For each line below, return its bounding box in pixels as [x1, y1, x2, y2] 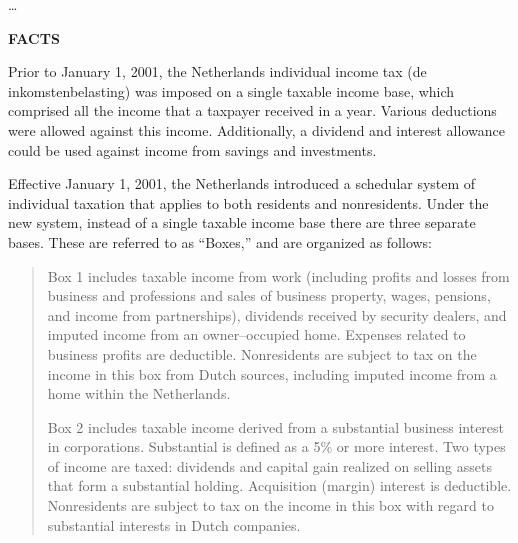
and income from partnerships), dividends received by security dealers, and [47, 304, 507, 325]
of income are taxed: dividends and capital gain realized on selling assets [47, 455, 492, 476]
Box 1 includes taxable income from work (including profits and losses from [47, 265, 510, 286]
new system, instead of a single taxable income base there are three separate [8, 212, 476, 233]
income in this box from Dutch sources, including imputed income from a [47, 363, 497, 384]
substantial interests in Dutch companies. [47, 514, 301, 535]
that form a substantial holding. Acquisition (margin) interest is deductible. [47, 475, 512, 496]
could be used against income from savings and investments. [8, 139, 377, 160]
